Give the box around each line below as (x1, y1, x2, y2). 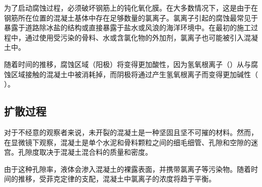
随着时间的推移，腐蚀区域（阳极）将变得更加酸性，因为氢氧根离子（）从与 (4, 58, 251, 69)
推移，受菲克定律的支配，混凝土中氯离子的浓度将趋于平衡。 (18, 173, 216, 184)
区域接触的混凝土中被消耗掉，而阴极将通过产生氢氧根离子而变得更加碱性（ (11, 69, 258, 79)
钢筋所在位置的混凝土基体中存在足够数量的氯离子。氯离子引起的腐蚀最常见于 (4, 12, 258, 23)
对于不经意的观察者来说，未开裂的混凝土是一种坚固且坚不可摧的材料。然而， (4, 127, 258, 137)
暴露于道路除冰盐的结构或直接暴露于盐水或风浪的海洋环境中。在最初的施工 (4, 22, 251, 33)
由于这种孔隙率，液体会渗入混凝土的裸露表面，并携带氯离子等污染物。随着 (4, 163, 251, 174)
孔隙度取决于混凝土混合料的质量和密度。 (18, 147, 152, 157)
